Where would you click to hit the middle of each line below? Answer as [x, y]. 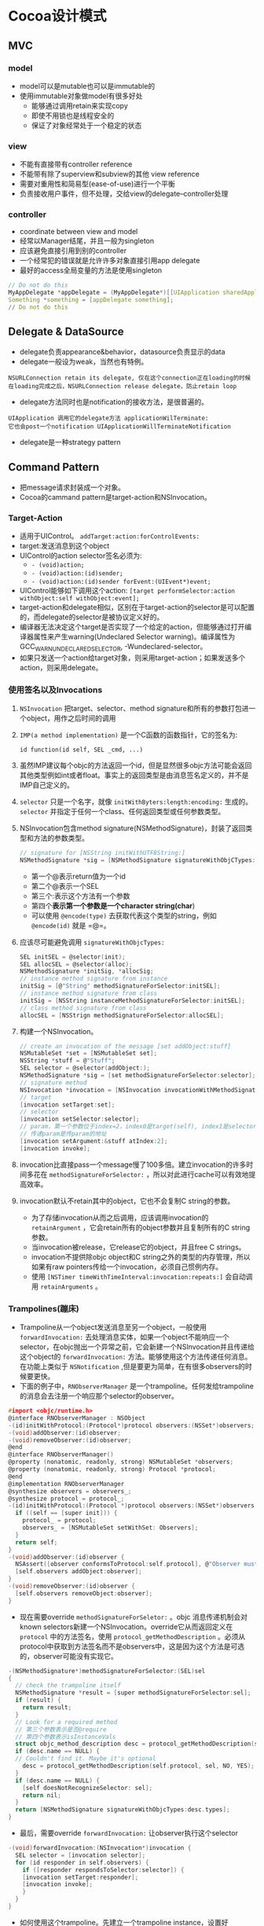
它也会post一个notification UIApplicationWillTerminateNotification [120, 426]
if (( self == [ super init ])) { [66, 1513]
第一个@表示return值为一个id [78, 876]
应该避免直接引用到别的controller [73, 251]
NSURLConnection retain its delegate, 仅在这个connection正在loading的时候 [130, 378]
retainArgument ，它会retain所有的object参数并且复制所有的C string [141, 1227]
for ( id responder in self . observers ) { [82, 1862]
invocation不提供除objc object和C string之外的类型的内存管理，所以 [141, 1256]
